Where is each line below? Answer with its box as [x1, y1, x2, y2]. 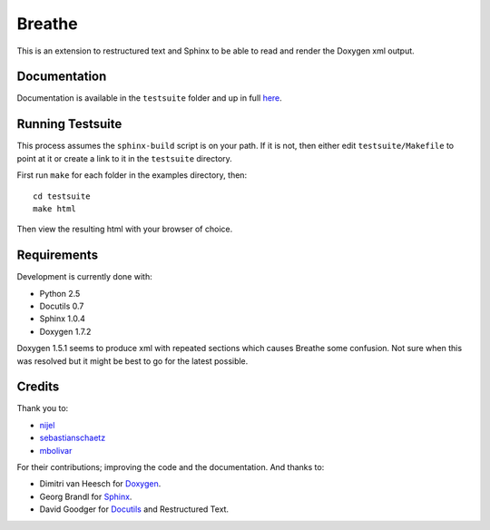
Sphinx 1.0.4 [39, 313, 86, 324]
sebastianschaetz [39, 432, 106, 444]
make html [33, 203, 76, 213]
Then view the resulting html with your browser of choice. [16, 223, 233, 235]
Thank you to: [16, 403, 69, 414]
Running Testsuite [16, 116, 122, 132]
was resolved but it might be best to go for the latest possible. [16, 355, 249, 367]
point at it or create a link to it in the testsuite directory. [16, 152, 233, 163]
